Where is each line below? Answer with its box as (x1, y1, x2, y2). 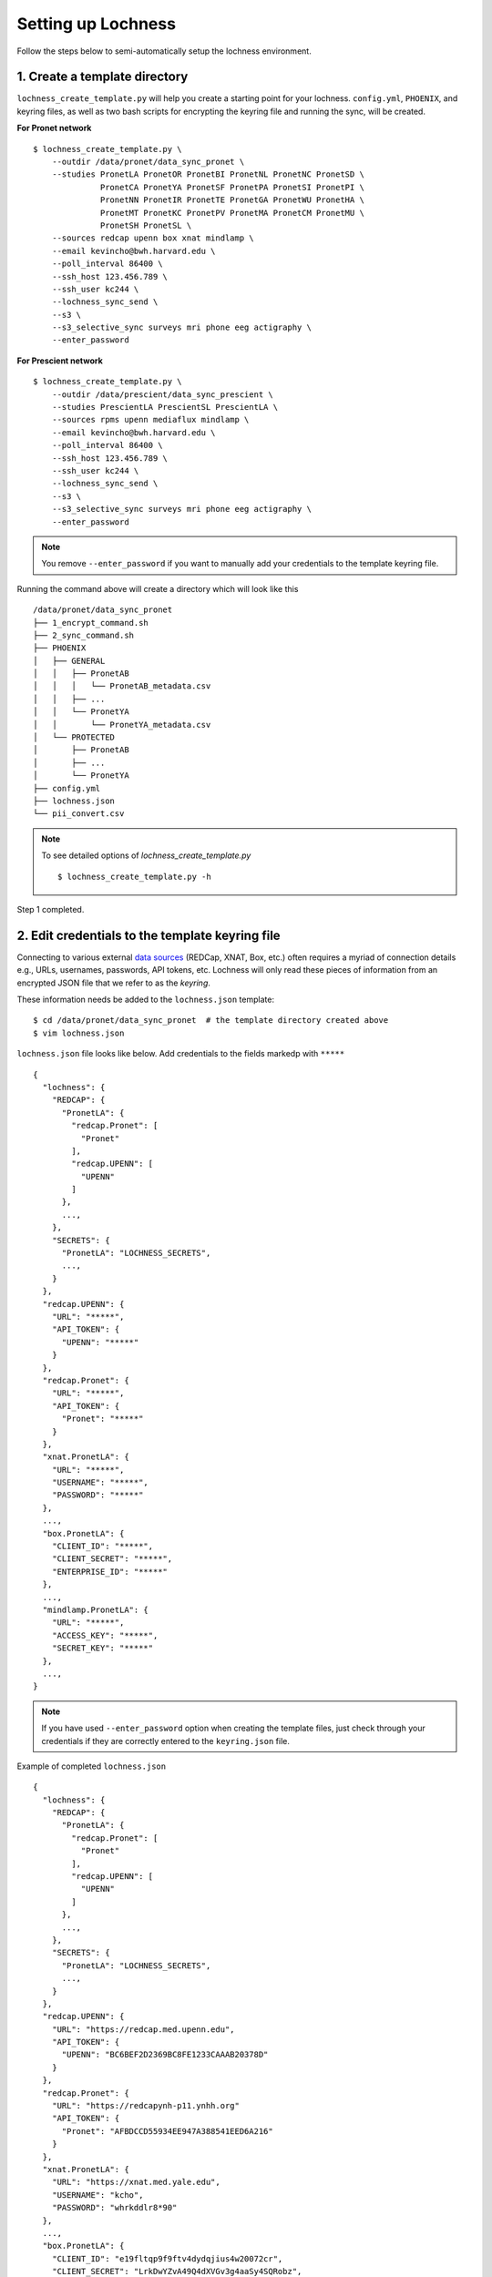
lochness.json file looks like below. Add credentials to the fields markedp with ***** (16, 1048, 345, 1059)
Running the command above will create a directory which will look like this (16, 583, 299, 594)
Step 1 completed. (16, 904, 85, 914)
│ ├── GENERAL (33, 656, 106, 666)
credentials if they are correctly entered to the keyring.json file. (41, 1735, 291, 1746)
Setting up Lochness (16, 14, 177, 34)
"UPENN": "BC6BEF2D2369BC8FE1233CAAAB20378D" (61, 2049, 269, 2060)
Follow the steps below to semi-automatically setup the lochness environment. (16, 46, 312, 56)
